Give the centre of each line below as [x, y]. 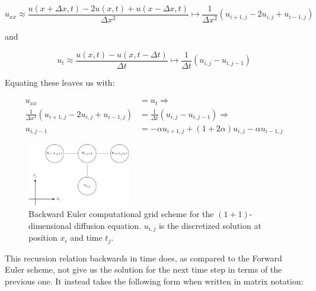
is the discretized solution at [210, 225]
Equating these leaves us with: [60, 82]
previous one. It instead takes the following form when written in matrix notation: [154, 281]
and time [86, 237]
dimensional [50, 225]
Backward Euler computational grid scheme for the [121, 214]
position [43, 237]
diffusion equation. [108, 225]
